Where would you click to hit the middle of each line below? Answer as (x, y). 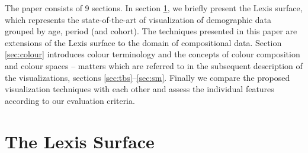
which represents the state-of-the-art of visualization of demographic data (138, 19)
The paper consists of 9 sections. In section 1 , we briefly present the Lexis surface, (154, 8)
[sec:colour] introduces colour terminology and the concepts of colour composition (153, 54)
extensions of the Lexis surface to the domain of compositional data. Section (143, 42)
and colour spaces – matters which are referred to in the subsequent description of (154, 65)
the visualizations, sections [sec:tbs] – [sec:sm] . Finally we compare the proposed (147, 77)
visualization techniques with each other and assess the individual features (139, 89)
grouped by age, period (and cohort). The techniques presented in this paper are (151, 31)
